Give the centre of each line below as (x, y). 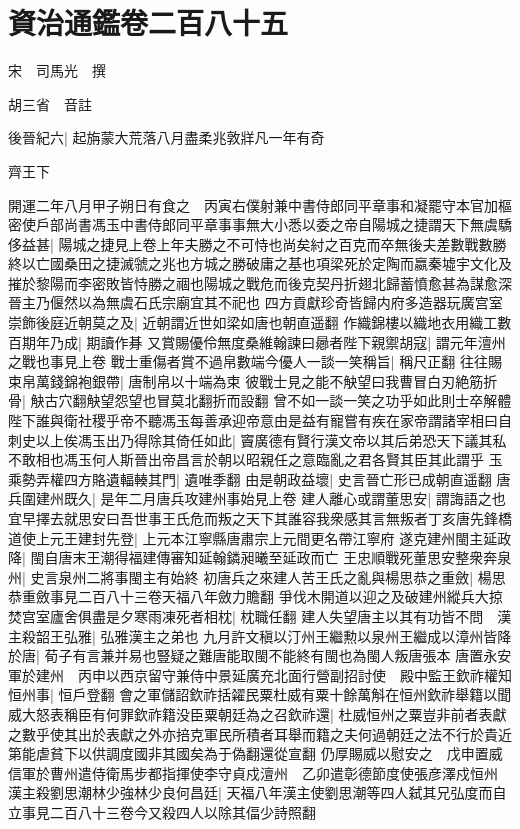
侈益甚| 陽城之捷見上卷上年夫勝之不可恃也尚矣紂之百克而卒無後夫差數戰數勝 (257, 243)
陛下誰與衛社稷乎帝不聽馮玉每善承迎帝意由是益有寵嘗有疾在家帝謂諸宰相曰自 (260, 420)
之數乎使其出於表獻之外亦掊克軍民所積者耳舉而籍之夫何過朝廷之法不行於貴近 (260, 733)
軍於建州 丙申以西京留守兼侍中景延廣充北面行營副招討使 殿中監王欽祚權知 (260, 674)
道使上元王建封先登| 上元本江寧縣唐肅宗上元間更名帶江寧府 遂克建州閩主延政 (260, 537)
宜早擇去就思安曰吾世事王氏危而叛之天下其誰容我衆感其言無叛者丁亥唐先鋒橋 (260, 518)
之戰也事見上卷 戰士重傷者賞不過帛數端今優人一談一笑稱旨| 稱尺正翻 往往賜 (255, 361)
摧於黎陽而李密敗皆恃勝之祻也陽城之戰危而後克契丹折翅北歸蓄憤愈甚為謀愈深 (260, 282)
